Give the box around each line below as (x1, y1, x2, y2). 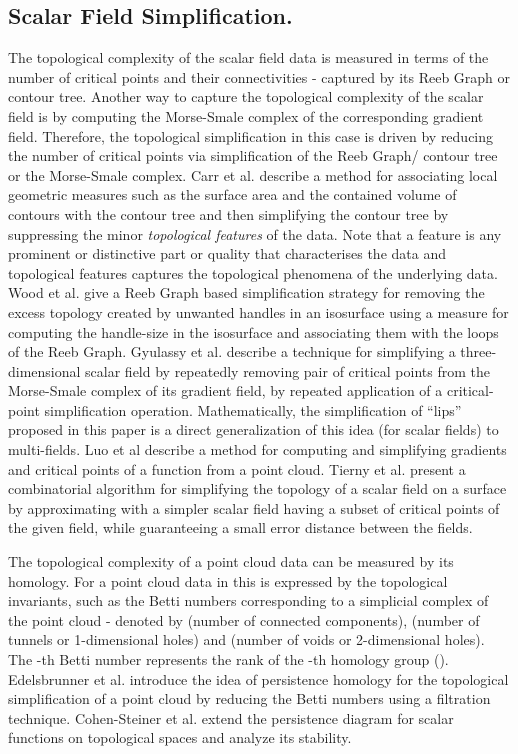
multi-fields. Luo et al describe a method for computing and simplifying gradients (8, 439, 507, 460)
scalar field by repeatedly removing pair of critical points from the (85, 360, 490, 381)
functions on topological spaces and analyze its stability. (8, 727, 352, 748)
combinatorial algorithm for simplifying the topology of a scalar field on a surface (8, 478, 507, 499)
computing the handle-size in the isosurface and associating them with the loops (8, 321, 499, 342)
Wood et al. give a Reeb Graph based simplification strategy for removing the (8, 282, 485, 303)
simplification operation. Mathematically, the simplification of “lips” (44, 399, 462, 420)
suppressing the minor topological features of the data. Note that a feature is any (8, 223, 502, 244)
